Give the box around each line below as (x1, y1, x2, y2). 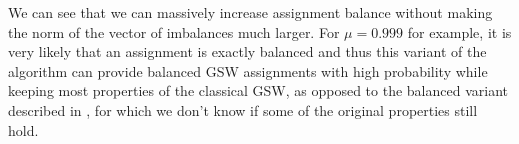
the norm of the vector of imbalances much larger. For (8, 21, 340, 42)
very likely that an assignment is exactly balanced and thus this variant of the (8, 41, 487, 62)
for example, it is (407, 21, 512, 42)
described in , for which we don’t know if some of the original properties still (8, 99, 478, 120)
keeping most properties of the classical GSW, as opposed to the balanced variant (8, 80, 508, 101)
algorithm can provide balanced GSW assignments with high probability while (8, 60, 488, 81)
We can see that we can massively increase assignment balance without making (8, 2, 493, 22)
